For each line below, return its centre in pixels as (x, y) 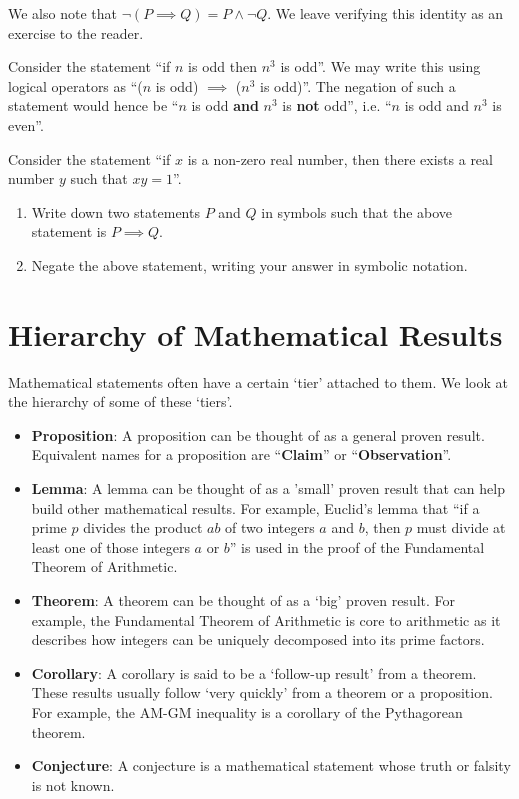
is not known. (73, 784)
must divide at (461, 527)
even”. (26, 124)
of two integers (270, 527)
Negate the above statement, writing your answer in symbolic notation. (249, 264)
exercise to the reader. (76, 32)
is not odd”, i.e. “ (337, 105)
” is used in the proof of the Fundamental (357, 546)
